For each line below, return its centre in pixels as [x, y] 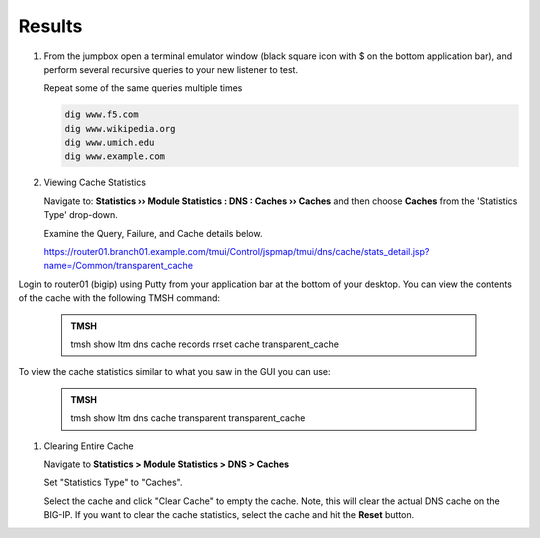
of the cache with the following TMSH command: [119, 298]
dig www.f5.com [101, 114]
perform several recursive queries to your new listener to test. [171, 69]
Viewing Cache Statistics [95, 182]
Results [50, 26]
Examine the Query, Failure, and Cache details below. [153, 233]
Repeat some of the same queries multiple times [143, 88]
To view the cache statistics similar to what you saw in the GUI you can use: [174, 372]
